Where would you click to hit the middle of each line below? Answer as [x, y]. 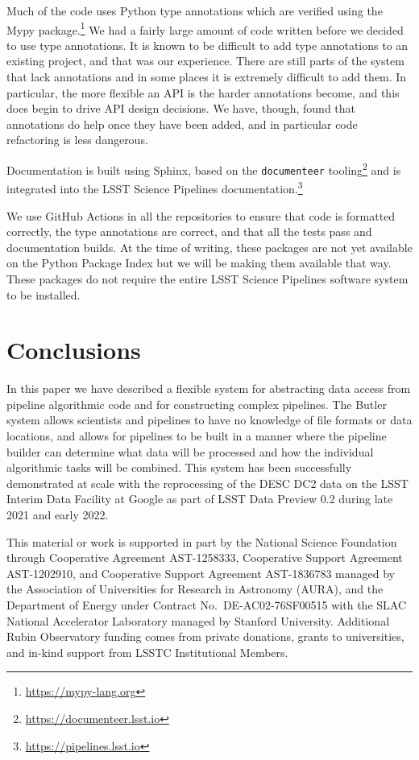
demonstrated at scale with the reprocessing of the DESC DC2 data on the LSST [207, 483]
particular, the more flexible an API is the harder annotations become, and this [203, 92]
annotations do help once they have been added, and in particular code [182, 124]
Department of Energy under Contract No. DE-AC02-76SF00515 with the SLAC [207, 604]
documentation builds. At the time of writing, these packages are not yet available [209, 247]
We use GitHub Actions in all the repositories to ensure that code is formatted [201, 215]
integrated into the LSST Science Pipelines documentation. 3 [155, 187]
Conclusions [74, 350]
